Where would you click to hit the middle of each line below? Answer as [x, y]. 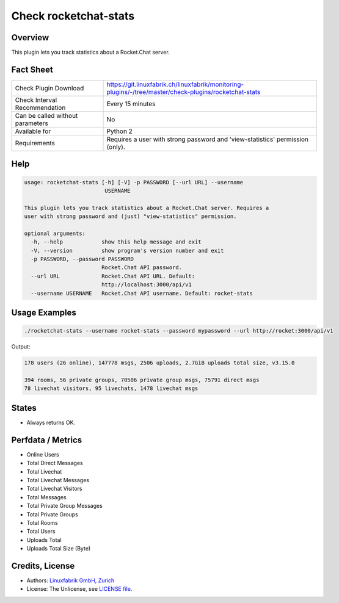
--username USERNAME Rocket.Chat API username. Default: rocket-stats [142, 293]
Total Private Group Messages [65, 506]
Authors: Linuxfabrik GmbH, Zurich [71, 580]
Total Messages [46, 497]
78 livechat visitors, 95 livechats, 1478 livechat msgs [111, 388]
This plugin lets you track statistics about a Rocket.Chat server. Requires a [147, 208]
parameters [31, 123]
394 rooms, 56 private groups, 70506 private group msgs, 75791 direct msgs [142, 380]
